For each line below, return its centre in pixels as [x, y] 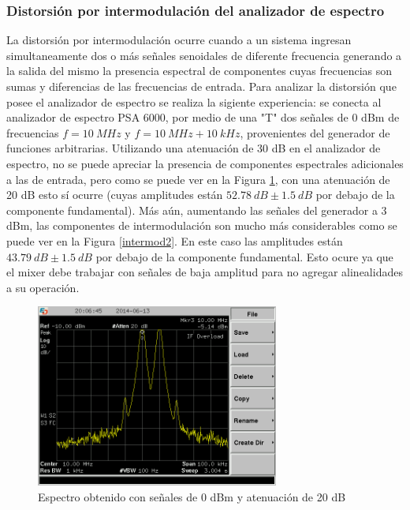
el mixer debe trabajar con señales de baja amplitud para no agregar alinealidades [205, 272]
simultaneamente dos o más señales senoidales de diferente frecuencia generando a [204, 55]
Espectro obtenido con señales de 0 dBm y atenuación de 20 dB [192, 496]
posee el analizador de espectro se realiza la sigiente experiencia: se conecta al [194, 101]
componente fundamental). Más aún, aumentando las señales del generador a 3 [197, 210]
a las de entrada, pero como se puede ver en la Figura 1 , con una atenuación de [198, 179]
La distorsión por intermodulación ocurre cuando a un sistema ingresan [179, 40]
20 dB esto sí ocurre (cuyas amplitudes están [115, 195]
